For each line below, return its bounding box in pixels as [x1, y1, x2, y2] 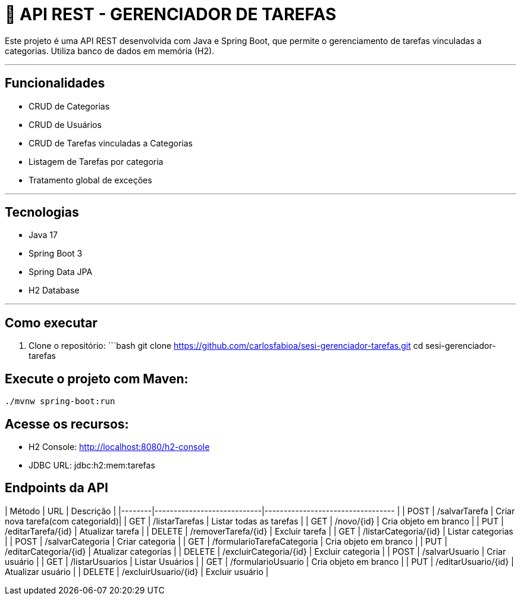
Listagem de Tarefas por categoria [29, 156, 164, 167]
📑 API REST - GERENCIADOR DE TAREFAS [5, 4, 337, 24]
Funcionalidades [5, 76, 105, 91]
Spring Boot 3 [29, 248, 83, 259]
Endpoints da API [5, 480, 108, 496]
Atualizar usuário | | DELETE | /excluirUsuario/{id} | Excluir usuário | [5, 566, 269, 577]
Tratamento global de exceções [29, 174, 152, 185]
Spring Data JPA [29, 267, 93, 277]
